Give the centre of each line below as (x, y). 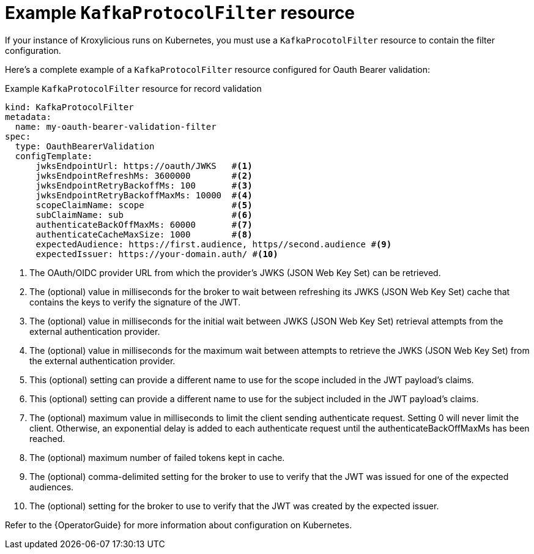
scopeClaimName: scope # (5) (144, 205)
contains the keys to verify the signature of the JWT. (135, 302)
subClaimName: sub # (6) (144, 215)
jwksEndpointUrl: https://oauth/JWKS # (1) (144, 166)
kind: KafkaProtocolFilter (69, 107)
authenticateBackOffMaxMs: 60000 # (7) (144, 224)
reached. (47, 438)
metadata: (28, 117)
